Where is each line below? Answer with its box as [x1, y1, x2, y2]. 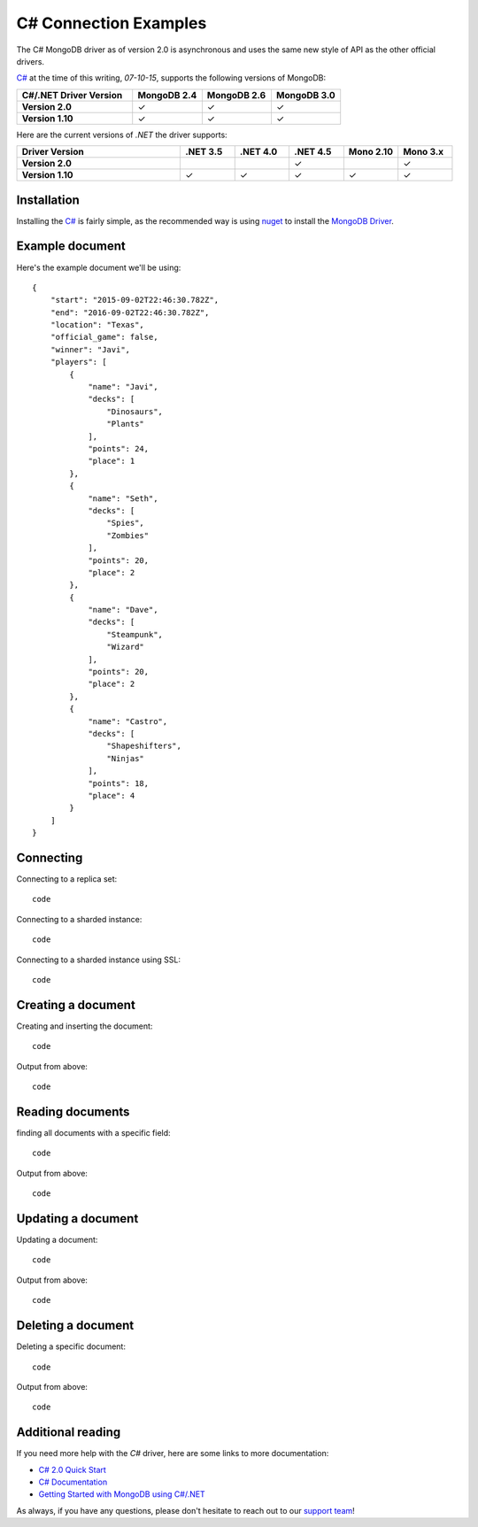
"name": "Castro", [88, 716, 168, 726]
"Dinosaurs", [106, 406, 164, 416]
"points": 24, [88, 443, 150, 453]
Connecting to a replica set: [16, 874, 118, 884]
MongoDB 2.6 [206, 89, 266, 101]
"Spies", [106, 518, 145, 528]
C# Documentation [38, 1477, 108, 1487]
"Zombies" [106, 530, 150, 540]
